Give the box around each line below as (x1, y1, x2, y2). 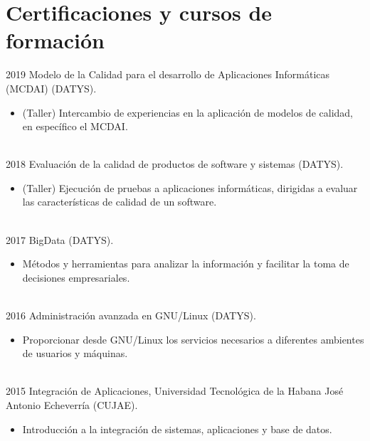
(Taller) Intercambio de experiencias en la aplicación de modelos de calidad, (22, 105, 353, 119)
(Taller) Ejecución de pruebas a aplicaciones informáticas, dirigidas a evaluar (22, 180, 358, 195)
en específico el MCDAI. (22, 119, 128, 134)
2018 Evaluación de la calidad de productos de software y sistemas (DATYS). (6, 156, 344, 171)
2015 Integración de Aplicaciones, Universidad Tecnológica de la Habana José (6, 383, 344, 398)
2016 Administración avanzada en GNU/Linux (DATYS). (6, 308, 256, 323)
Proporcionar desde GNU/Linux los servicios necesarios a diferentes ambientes (22, 331, 364, 346)
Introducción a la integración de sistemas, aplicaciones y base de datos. (22, 421, 332, 436)
